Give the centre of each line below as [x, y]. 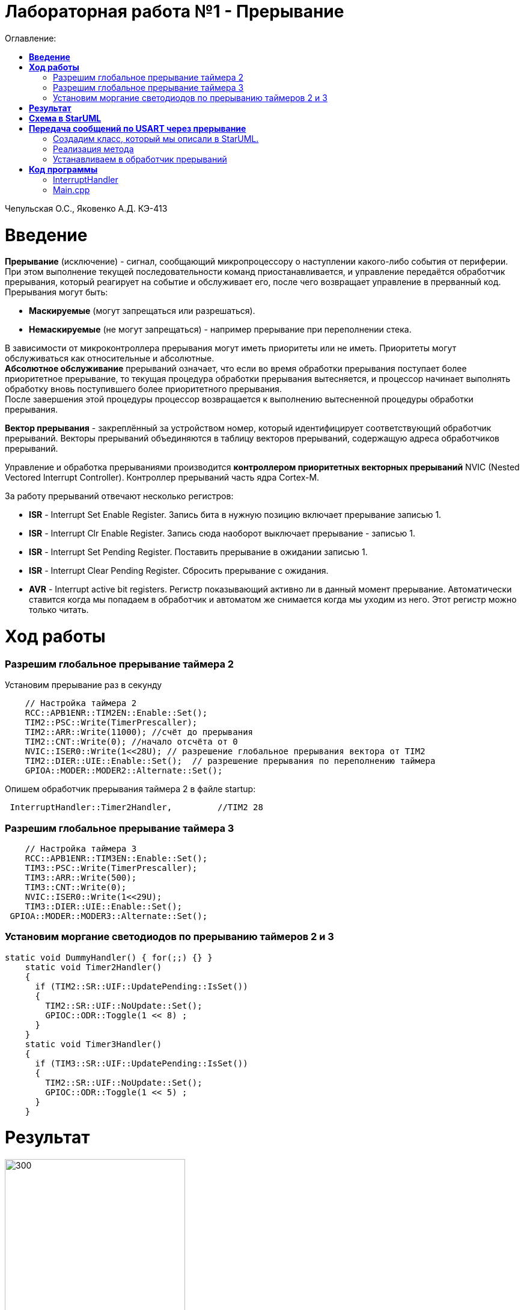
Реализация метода [93, 149]
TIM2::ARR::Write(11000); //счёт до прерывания [139, 732]
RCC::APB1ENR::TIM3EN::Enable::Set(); [116, 858]
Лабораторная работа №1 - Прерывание [175, 11]
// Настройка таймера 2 [81, 703]
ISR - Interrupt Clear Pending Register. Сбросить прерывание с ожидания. [179, 571]
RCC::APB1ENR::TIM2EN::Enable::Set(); [116, 713]
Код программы [63, 169]
